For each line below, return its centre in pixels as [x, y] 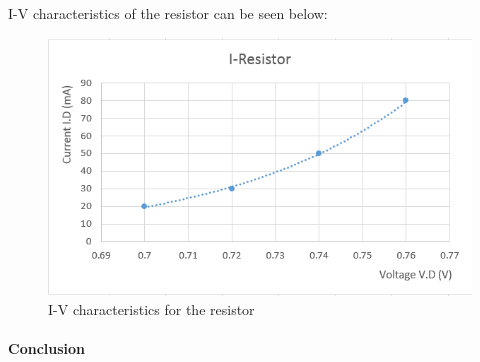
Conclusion [47, 348]
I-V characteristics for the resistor [151, 309]
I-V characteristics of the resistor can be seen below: [168, 13]
